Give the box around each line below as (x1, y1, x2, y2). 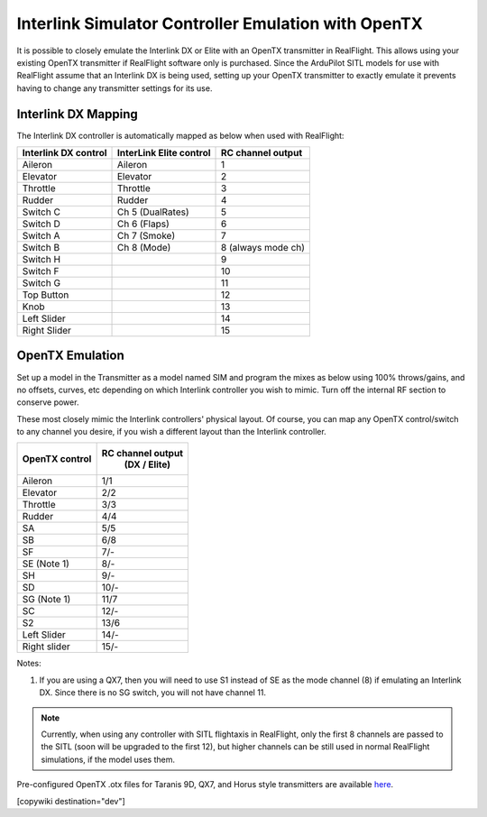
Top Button (22, 289, 69, 301)
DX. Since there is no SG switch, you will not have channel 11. (39, 687, 266, 698)
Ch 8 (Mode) (117, 242, 171, 254)
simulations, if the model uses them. (41, 754, 176, 765)
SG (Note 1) (22, 593, 71, 606)
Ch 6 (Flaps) (117, 217, 170, 230)
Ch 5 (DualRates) (117, 206, 189, 218)
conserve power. (16, 397, 79, 408)
